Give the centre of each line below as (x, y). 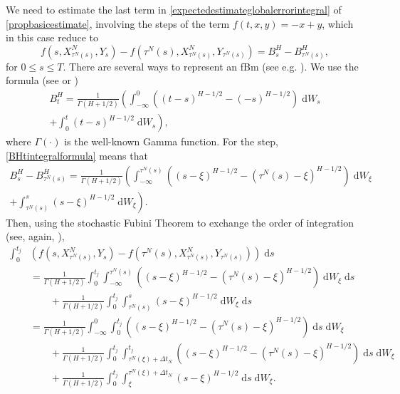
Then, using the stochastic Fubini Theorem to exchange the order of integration (180, 222)
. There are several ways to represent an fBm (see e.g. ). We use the (211, 66)
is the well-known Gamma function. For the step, (171, 141)
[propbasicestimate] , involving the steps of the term (118, 23)
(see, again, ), (35, 236)
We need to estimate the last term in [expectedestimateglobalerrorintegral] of (174, 9)
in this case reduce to (52, 37)
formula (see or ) (42, 80)
